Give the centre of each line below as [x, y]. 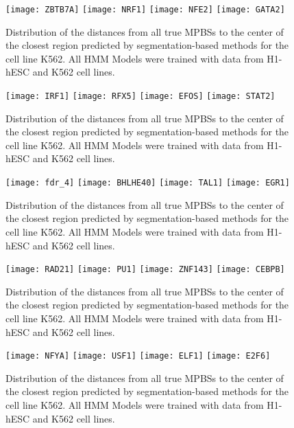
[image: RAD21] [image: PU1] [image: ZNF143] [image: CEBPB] [145, 270]
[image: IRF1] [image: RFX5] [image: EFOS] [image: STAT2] [140, 97]
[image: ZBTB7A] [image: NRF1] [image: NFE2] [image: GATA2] [145, 10]
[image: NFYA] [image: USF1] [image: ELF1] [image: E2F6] [138, 356]
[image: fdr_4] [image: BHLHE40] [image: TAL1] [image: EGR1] [148, 183]
